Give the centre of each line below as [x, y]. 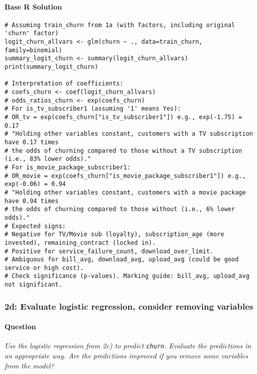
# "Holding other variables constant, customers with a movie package [125, 192]
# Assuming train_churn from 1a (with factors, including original [120, 25]
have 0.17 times [32, 142]
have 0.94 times [32, 201]
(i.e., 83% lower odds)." [48, 159]
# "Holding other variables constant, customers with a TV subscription [129, 134]
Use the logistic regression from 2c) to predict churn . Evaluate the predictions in [128, 346]
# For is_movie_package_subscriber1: [68, 167]
